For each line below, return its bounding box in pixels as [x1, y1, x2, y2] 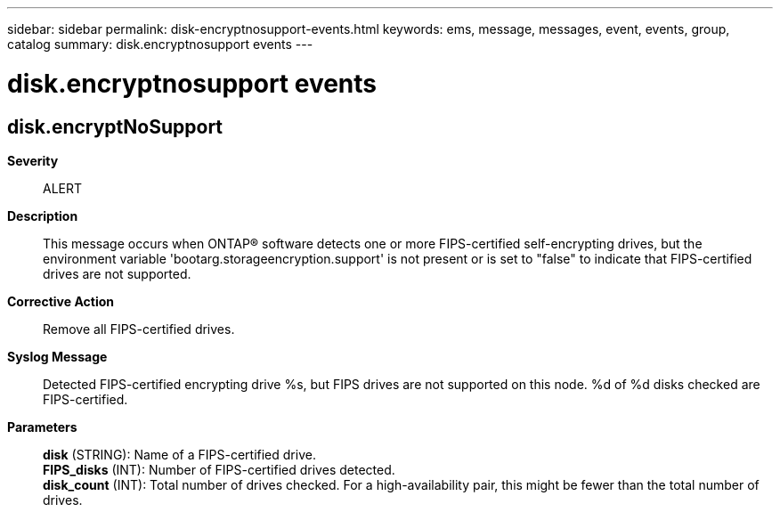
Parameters [7, 419, 77, 435]
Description [7, 207, 78, 223]
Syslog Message [7, 348, 108, 364]
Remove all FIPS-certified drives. [43, 321, 235, 337]
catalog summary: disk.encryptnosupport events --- [7, 37, 313, 52]
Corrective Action [7, 293, 114, 309]
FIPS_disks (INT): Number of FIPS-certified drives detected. [43, 461, 395, 477]
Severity [7, 152, 59, 168]
